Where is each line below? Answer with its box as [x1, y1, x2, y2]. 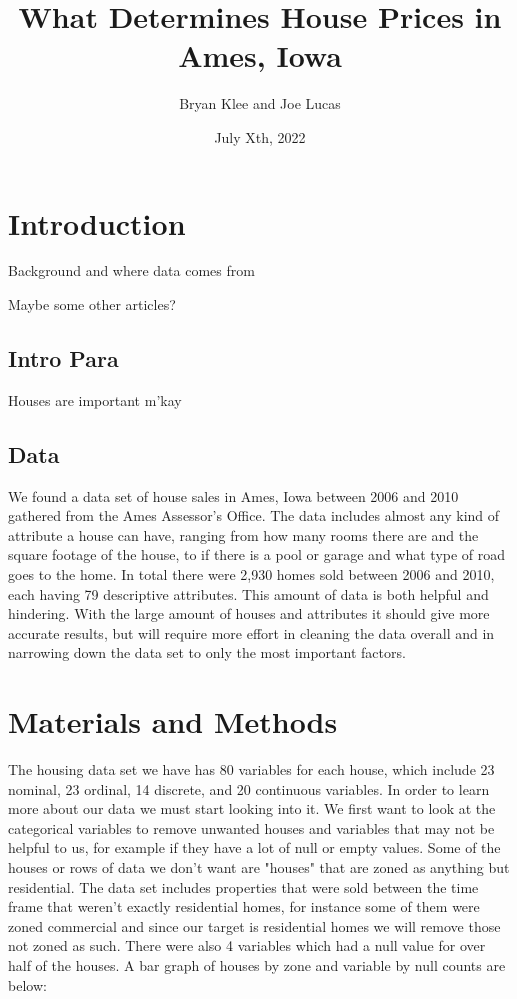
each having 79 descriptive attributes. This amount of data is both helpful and [8, 583, 489, 604]
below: [8, 974, 47, 995]
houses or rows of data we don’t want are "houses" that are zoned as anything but [8, 857, 510, 878]
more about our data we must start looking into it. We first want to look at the [8, 798, 496, 819]
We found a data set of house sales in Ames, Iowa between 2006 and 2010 [8, 485, 459, 506]
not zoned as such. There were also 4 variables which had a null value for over [8, 935, 486, 956]
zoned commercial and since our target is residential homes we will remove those [8, 915, 501, 936]
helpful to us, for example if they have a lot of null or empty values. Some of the [8, 837, 501, 858]
